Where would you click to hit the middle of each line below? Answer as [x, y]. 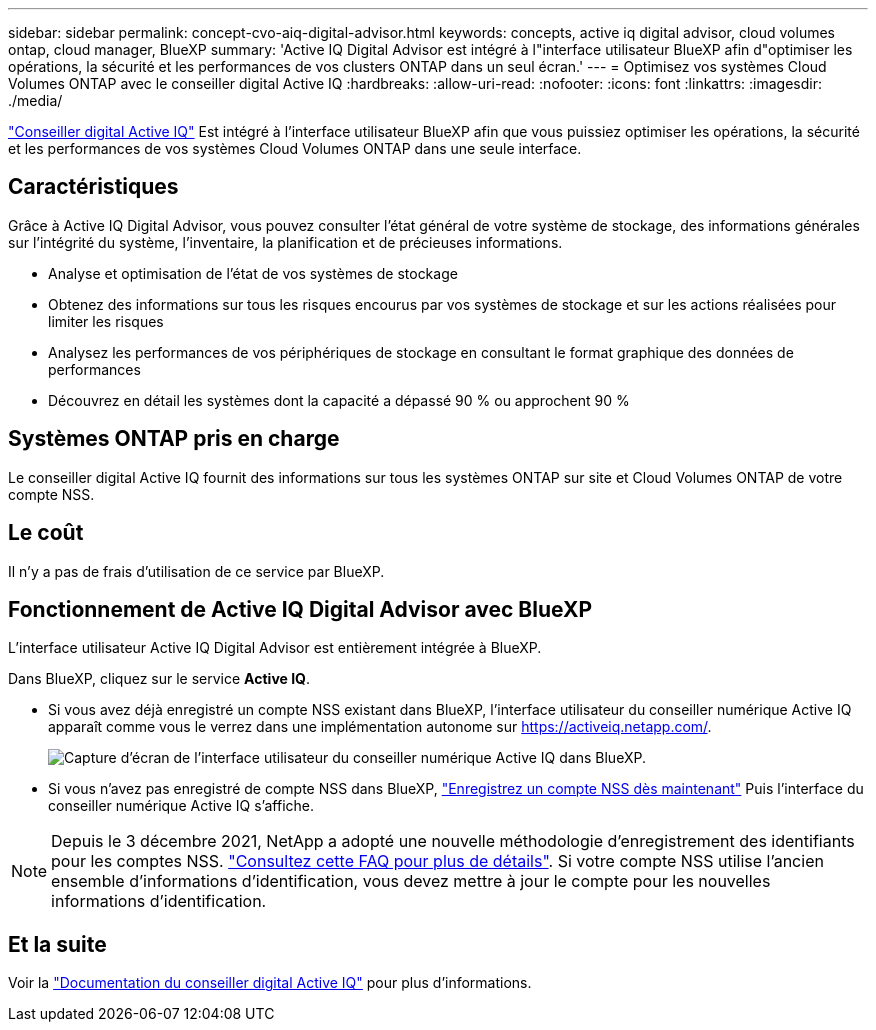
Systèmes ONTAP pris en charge [174, 439]
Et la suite [57, 944]
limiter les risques [106, 321]
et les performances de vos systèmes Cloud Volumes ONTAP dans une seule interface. [295, 148]
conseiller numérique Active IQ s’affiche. [181, 806]
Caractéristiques [93, 187]
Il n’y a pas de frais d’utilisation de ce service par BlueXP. [196, 571]
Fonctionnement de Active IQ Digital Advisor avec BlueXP [300, 609]
